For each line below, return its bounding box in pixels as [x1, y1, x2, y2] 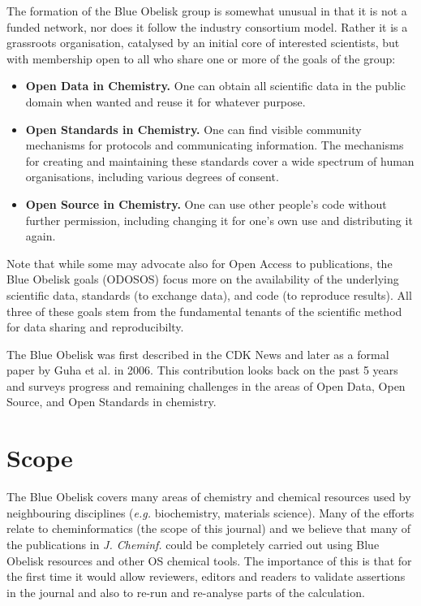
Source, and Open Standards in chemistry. [6, 393, 217, 410]
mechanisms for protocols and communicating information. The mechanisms [25, 136, 404, 154]
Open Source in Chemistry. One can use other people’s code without [25, 195, 387, 212]
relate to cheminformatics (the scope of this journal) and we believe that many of [6, 520, 411, 537]
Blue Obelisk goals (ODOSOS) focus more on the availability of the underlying [6, 271, 399, 288]
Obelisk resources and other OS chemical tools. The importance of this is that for [6, 552, 412, 569]
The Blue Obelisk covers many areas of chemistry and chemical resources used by [6, 488, 411, 505]
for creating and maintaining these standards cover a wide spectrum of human [25, 152, 415, 169]
